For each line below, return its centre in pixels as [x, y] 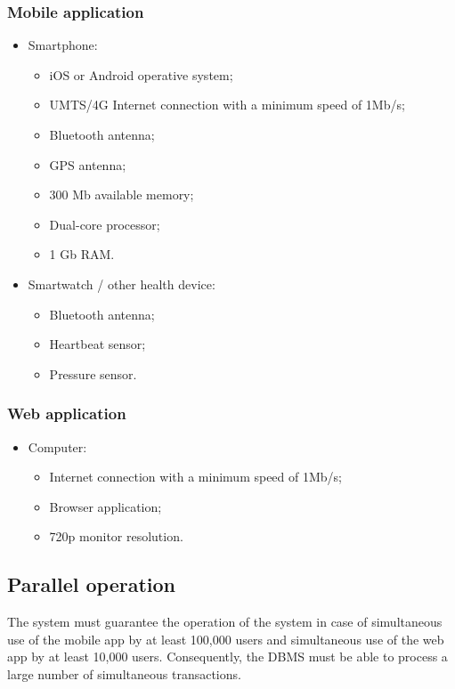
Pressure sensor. [93, 373]
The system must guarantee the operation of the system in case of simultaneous [225, 622]
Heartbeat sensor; [97, 344]
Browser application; [106, 506]
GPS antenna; [88, 164]
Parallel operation [91, 584]
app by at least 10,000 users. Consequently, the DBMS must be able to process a [227, 657]
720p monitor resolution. [116, 536]
